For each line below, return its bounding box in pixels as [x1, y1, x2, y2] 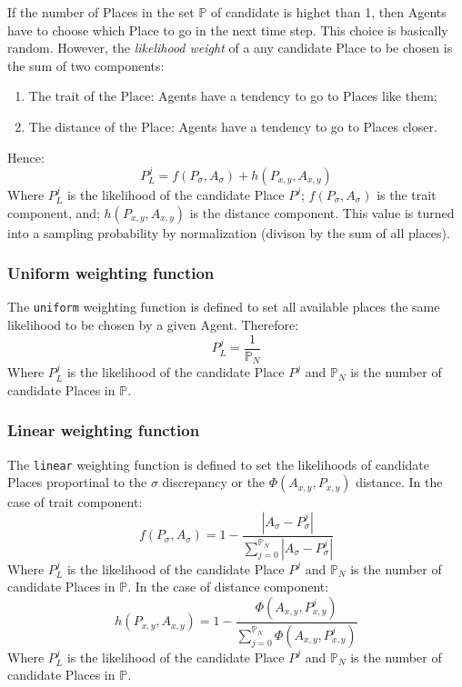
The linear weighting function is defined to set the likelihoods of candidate [7, 454, 429, 473]
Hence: [7, 147, 45, 166]
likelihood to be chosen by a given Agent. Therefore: [7, 315, 299, 334]
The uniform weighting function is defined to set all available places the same [7, 297, 440, 316]
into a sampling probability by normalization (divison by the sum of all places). [7, 223, 450, 242]
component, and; [7, 203, 100, 222]
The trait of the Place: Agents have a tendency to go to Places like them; [28, 86, 437, 105]
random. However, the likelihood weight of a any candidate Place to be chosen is [7, 38, 453, 57]
